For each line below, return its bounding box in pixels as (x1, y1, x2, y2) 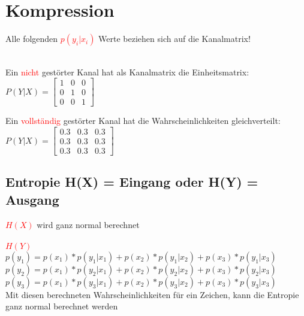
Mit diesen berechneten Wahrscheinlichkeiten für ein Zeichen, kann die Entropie (5, 288, 299, 300)
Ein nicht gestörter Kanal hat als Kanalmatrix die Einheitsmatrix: (5, 65, 249, 78)
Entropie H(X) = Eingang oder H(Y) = (5, 172, 258, 191)
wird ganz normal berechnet (37, 218, 140, 230)
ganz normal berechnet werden (5, 300, 118, 312)
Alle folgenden (5, 32, 58, 45)
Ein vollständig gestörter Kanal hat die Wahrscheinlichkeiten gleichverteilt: (5, 114, 281, 127)
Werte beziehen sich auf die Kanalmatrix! (98, 32, 251, 45)
